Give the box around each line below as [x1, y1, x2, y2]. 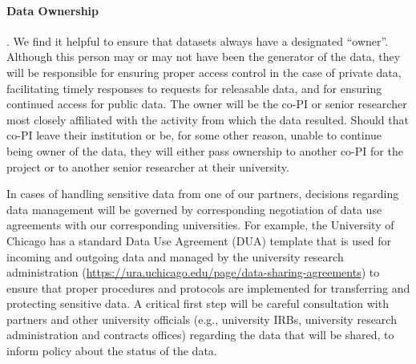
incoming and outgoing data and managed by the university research [6, 248, 344, 265]
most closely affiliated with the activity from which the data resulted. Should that [6, 111, 409, 127]
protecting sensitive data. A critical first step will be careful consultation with [6, 295, 389, 312]
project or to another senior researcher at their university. [6, 158, 289, 175]
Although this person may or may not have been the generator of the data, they [6, 48, 401, 65]
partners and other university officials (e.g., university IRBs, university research [6, 310, 397, 327]
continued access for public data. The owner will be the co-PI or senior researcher [6, 95, 407, 112]
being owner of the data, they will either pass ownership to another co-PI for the [6, 142, 403, 159]
